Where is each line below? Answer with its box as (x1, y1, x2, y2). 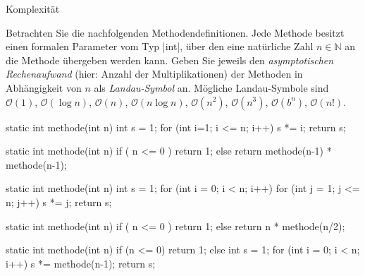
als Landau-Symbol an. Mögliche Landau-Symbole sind (94, 80, 329, 95)
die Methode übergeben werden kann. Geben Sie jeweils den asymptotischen (6, 52, 334, 67)
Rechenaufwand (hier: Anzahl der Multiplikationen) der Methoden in (6, 66, 303, 81)
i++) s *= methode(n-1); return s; (6, 256, 156, 270)
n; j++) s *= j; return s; (6, 194, 112, 209)
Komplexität (6, 1, 60, 16)
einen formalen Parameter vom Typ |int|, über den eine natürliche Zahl (6, 39, 314, 54)
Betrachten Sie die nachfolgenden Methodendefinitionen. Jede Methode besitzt (6, 25, 345, 40)
